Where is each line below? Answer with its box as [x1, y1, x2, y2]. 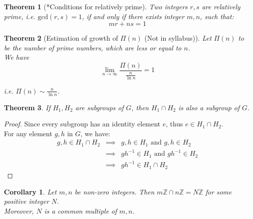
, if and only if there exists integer [82, 11, 184, 21]
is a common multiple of [44, 205, 117, 216]
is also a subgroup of [178, 102, 240, 112]
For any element [4, 128, 52, 138]
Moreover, [4, 205, 34, 216]
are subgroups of [75, 102, 124, 112]
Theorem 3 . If [4, 102, 51, 112]
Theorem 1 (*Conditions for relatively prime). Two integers [4, 1, 188, 11]
